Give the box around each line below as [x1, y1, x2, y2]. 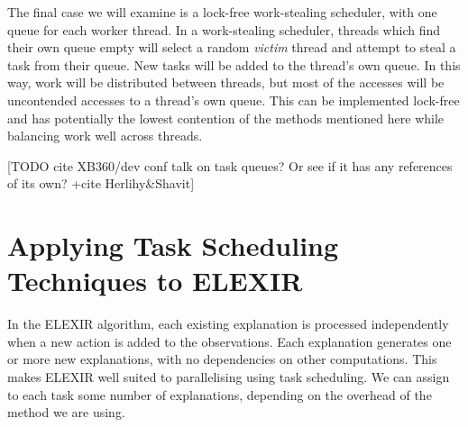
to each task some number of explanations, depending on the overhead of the [7, 385, 432, 404]
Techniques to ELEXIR [7, 262, 303, 299]
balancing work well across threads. [7, 126, 203, 145]
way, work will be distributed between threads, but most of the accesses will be [7, 73, 445, 92]
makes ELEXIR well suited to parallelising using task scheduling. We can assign [7, 368, 450, 386]
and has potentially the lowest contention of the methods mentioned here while [7, 108, 445, 127]
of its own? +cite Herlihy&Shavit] [7, 174, 195, 193]
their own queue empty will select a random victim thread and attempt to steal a [7, 38, 456, 57]
